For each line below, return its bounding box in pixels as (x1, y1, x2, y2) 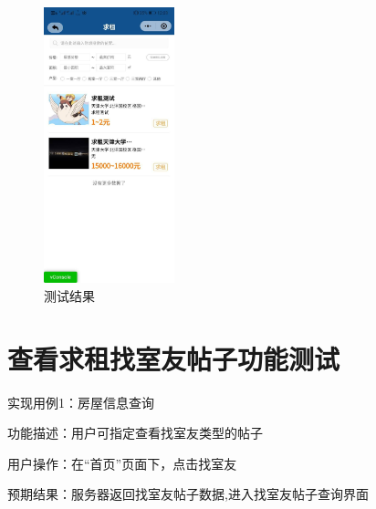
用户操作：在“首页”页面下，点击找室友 (7, 453, 237, 473)
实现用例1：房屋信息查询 (7, 392, 154, 411)
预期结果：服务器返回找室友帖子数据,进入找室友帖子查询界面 (7, 484, 369, 504)
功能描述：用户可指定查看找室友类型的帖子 (7, 423, 263, 442)
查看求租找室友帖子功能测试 (7, 339, 340, 377)
